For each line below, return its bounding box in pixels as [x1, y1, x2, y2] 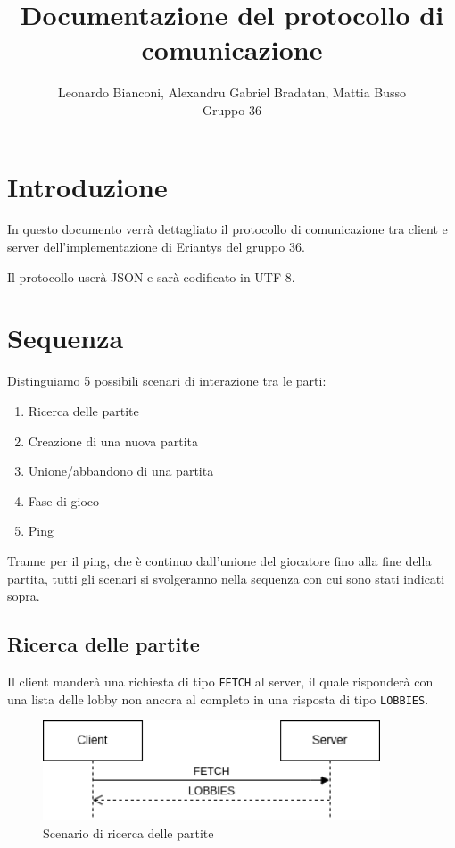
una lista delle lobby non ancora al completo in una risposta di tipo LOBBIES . [7, 689, 429, 708]
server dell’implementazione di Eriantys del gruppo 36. [7, 237, 305, 256]
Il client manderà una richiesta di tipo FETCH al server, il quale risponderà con [7, 671, 434, 690]
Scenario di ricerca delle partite [43, 823, 214, 842]
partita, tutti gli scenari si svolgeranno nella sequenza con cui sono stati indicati [7, 569, 445, 587]
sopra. [7, 586, 40, 605]
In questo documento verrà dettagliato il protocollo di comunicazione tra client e [7, 220, 448, 238]
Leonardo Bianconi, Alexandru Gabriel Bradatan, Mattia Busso [57, 83, 407, 102]
